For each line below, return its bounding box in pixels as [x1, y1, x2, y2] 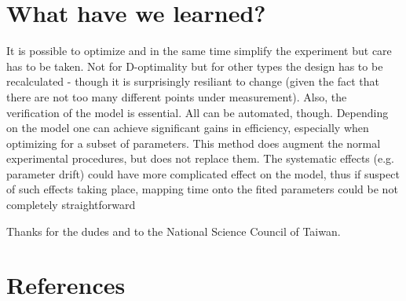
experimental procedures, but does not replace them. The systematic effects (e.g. [6, 150, 394, 167]
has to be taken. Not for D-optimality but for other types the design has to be [6, 57, 383, 74]
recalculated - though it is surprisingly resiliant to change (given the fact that [6, 73, 379, 90]
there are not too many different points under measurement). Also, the [6, 88, 347, 105]
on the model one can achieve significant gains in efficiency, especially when [6, 119, 369, 136]
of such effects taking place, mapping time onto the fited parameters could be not [6, 181, 398, 197]
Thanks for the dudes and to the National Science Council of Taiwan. [6, 222, 341, 239]
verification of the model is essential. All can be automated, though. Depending [6, 104, 389, 120]
